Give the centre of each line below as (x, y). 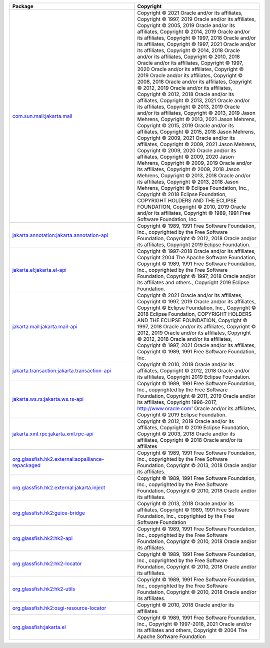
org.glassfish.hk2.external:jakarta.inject (59, 488)
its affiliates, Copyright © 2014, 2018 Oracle (188, 50)
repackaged (26, 465)
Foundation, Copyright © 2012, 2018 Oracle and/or (197, 238)
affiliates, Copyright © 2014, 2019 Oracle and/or (193, 32)
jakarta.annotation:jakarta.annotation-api (60, 235)
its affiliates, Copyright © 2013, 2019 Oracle (188, 107)
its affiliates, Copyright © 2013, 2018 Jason (188, 182)
